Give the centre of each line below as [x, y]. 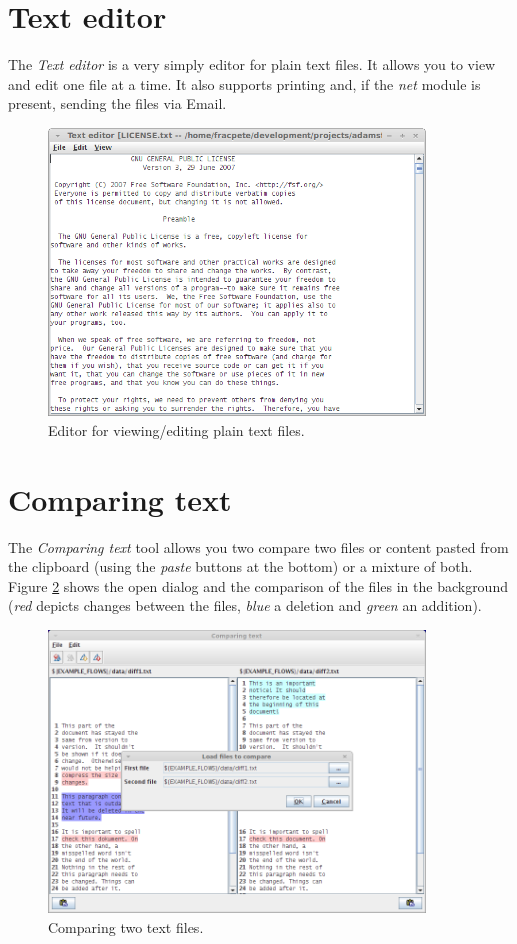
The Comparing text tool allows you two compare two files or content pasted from [258, 546]
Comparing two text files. [126, 926]
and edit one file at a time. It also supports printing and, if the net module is [244, 83]
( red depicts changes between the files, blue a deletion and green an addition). [245, 605]
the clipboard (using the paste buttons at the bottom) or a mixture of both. [240, 566]
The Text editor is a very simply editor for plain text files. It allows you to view [252, 64]
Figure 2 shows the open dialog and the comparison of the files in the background [258, 585]
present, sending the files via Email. [117, 103]
